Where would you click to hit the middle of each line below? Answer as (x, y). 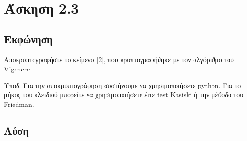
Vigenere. (18, 69)
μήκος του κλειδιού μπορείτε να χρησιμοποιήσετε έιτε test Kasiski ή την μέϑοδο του (124, 95)
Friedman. (19, 104)
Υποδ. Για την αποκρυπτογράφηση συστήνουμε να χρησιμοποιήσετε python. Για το (123, 85)
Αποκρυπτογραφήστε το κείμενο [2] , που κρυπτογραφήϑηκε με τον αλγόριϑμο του (119, 59)
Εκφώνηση (28, 39)
